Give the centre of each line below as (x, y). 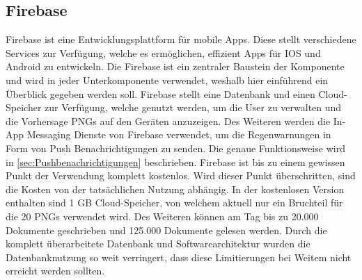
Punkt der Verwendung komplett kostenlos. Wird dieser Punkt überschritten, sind (181, 175)
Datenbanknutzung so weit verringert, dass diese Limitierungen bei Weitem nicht (179, 257)
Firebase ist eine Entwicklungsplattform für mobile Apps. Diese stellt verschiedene (181, 39)
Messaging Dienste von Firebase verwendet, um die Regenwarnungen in (179, 134)
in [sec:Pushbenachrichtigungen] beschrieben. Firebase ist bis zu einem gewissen (175, 162)
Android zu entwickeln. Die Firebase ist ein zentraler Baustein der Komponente (175, 66)
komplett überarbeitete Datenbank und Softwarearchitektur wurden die (158, 244)
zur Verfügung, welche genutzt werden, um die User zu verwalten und (193, 107)
